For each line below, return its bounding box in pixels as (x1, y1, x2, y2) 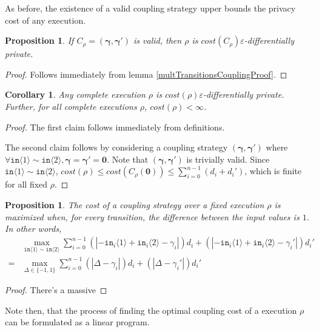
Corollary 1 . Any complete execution (5, 88, 146, 101)
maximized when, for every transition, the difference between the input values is (5, 210, 300, 223)
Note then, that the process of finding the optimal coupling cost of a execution (5, 303, 297, 316)
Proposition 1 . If (5, 34, 74, 47)
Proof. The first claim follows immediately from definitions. (5, 120, 225, 133)
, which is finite (244, 164, 302, 177)
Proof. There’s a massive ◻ (5, 283, 107, 296)
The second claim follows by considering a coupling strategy (5, 141, 228, 154)
